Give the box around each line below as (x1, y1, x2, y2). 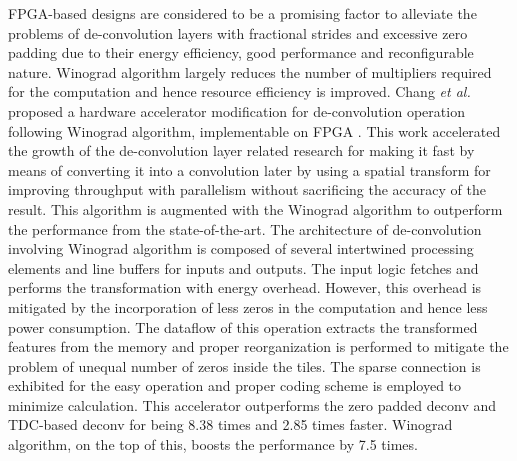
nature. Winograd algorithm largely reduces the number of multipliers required (8, 61, 492, 82)
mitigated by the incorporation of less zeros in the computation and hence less (8, 296, 488, 317)
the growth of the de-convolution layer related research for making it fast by (8, 140, 475, 161)
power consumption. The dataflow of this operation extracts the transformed (8, 316, 478, 337)
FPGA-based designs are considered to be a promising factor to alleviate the (8, 3, 477, 23)
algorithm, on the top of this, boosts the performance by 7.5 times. (8, 434, 418, 455)
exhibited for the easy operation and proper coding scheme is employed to (8, 375, 462, 396)
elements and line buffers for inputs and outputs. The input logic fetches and (8, 257, 479, 278)
